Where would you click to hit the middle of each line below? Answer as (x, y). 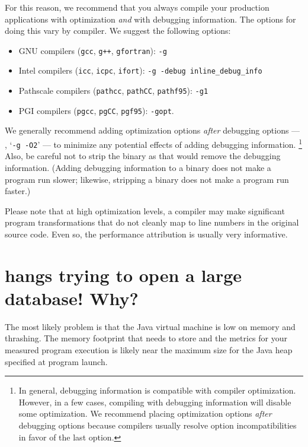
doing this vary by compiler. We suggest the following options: (118, 31)
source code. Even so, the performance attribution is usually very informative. (146, 234)
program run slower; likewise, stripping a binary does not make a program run (147, 179)
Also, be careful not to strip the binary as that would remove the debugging (143, 156)
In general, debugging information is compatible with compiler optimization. (157, 390)
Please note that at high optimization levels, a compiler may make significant (145, 210)
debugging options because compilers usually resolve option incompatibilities (158, 425)
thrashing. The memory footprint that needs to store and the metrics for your (146, 338)
